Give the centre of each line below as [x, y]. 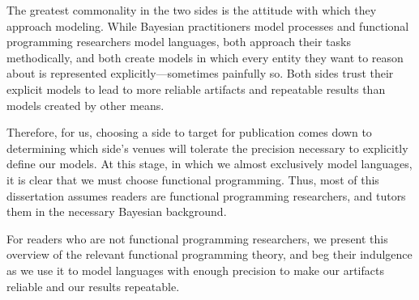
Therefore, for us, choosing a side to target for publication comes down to [189, 132]
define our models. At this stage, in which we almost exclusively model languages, [209, 164]
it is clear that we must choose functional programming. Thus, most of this [193, 179]
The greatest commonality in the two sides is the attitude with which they [192, 10]
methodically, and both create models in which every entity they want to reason [205, 57]
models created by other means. [86, 105]
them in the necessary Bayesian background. [117, 211]
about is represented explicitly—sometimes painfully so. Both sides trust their [200, 73]
